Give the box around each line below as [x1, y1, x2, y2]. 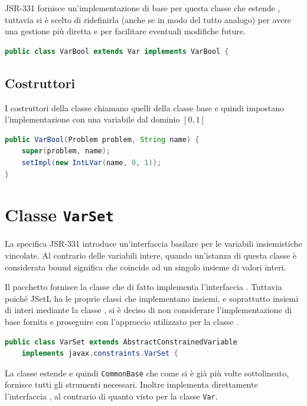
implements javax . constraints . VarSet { [21, 349, 178, 358]
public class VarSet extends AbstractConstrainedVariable [5, 337, 237, 346]
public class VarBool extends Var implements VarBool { [5, 47, 229, 56]
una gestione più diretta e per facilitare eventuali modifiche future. [5, 25, 246, 37]
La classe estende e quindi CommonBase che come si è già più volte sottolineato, [5, 366, 289, 379]
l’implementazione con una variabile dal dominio [5, 113, 180, 125]
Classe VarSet [5, 202, 114, 227]
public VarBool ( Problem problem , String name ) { [5, 135, 200, 144]
